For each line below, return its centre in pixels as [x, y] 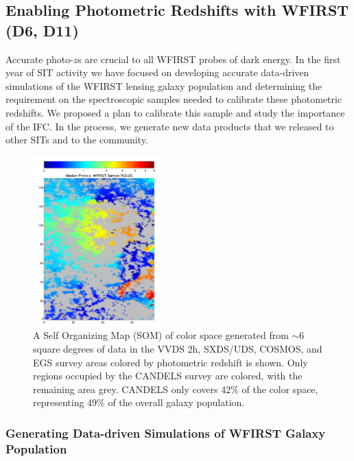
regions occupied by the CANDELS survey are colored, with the [168, 376]
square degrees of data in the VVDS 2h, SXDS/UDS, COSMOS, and [178, 348]
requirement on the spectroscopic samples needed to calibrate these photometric [174, 99]
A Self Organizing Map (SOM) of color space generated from [161, 335]
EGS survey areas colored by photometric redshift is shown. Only [170, 362]
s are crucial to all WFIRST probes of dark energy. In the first [209, 59]
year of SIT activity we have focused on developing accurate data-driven [157, 72]
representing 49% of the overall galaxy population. [139, 402]
